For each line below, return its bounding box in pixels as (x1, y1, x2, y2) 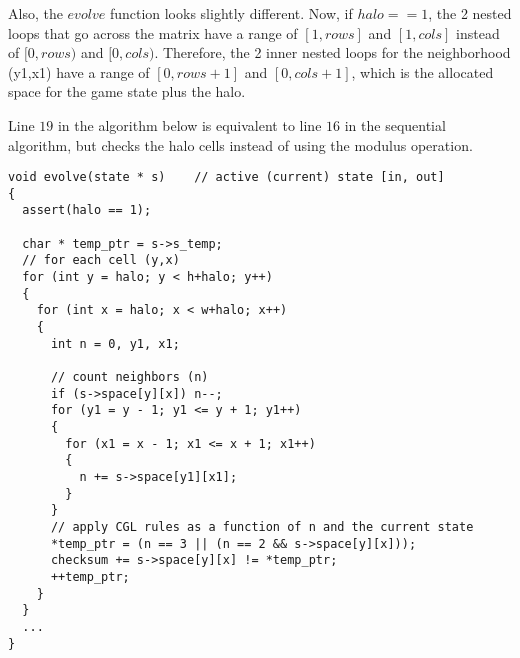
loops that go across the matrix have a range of (8, 22, 298, 43)
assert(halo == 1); (22, 203, 152, 218)
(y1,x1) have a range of (8, 61, 150, 82)
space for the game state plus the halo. (8, 81, 246, 102)
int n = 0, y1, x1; (50, 336, 180, 351)
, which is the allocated (351, 61, 494, 82)
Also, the (8, 3, 63, 23)
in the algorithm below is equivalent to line (57, 114, 322, 135)
